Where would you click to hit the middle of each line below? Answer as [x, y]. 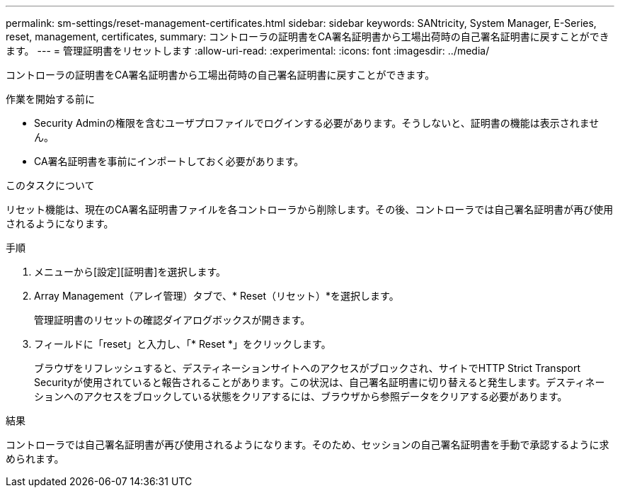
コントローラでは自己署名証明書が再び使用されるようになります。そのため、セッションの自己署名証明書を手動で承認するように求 [308, 444]
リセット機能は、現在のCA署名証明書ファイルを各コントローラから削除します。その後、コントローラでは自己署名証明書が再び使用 [310, 209]
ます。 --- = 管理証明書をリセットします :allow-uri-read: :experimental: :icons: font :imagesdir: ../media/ [248, 51]
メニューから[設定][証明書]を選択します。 [130, 272]
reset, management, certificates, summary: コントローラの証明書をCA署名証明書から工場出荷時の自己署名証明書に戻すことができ [308, 36]
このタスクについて [50, 185]
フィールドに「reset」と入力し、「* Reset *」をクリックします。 [183, 344]
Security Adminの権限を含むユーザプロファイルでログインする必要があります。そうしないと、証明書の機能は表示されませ [317, 123]
